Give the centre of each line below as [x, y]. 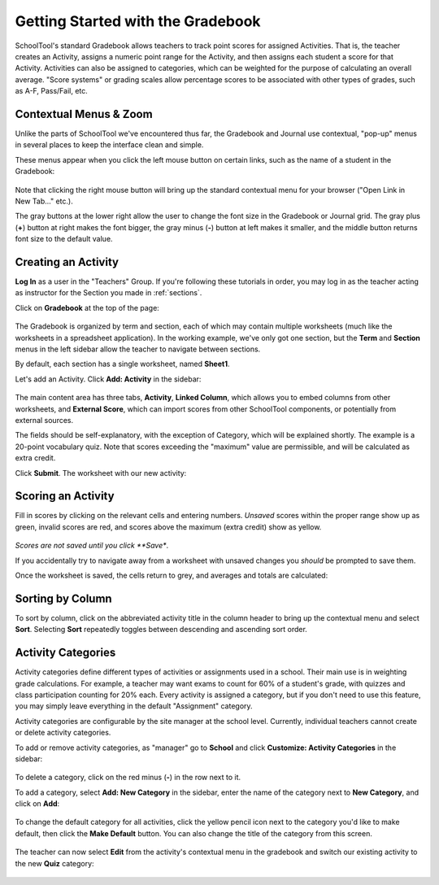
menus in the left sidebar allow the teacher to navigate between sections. [138, 349]
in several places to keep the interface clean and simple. [109, 145]
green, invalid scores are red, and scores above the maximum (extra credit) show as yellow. [168, 527]
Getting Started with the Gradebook [138, 21]
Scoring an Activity [65, 496]
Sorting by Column [64, 598]
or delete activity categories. [63, 733]
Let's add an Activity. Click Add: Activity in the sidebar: [108, 379]
